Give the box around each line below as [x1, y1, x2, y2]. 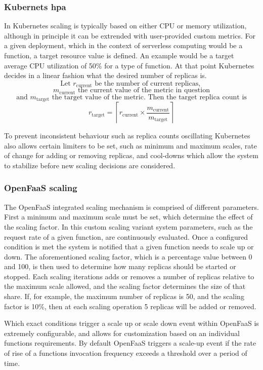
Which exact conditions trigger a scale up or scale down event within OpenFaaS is [4, 318, 259, 328]
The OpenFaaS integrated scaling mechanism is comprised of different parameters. [4, 201, 259, 212]
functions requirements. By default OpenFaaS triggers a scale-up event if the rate [4, 338, 256, 348]
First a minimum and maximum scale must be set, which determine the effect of [4, 211, 253, 222]
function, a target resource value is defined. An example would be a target [4, 50, 234, 60]
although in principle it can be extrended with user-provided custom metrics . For [4, 30, 255, 41]
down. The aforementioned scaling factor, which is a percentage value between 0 [4, 251, 252, 262]
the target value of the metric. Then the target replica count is [52, 93, 247, 101]
